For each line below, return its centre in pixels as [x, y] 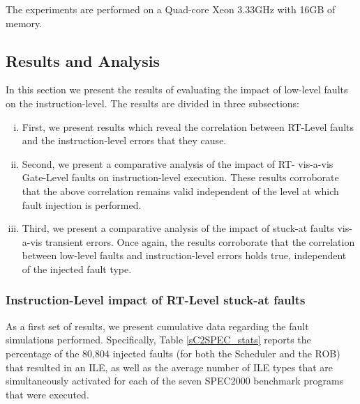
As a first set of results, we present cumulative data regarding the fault [157, 326]
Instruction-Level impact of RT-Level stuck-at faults [156, 300]
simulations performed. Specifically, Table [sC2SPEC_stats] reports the [158, 340]
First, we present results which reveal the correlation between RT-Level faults [188, 126]
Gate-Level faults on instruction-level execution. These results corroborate [180, 177]
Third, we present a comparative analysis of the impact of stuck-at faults [178, 228]
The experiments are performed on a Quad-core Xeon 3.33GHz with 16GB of [171, 9]
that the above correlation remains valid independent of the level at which [180, 191]
